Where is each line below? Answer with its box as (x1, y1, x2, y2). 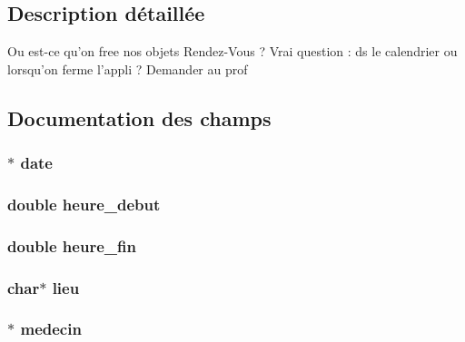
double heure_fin (7, 234, 136, 257)
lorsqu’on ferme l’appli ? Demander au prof (7, 59, 248, 78)
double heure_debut (7, 192, 161, 215)
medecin (20, 318, 82, 340)
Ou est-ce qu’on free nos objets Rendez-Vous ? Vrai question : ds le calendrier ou (7, 42, 458, 61)
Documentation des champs (7, 103, 272, 132)
